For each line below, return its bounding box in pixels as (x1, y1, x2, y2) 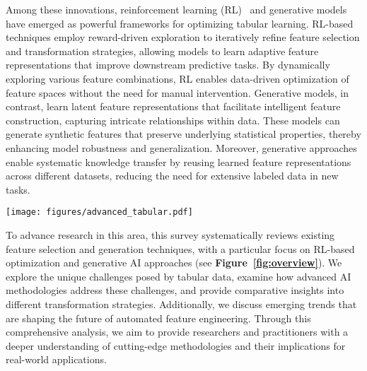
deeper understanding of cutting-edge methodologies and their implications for (6, 338, 346, 353)
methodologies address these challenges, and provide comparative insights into (6, 283, 344, 298)
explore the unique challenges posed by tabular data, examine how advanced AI (6, 269, 351, 283)
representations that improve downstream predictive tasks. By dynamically (6, 57, 330, 72)
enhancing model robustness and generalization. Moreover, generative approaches (6, 140, 357, 155)
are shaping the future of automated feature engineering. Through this (6, 310, 311, 325)
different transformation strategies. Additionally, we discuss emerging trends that (6, 296, 357, 311)
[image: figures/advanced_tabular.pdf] (6, 207, 193, 218)
